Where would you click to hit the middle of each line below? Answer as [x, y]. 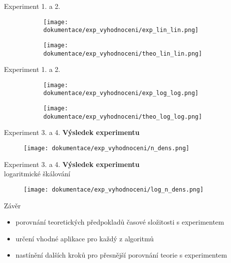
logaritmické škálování [37, 174]
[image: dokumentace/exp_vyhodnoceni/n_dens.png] [107, 148]
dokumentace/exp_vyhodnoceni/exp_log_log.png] [121, 93]
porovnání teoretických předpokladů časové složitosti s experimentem [120, 222]
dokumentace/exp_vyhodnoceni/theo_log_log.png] [123, 116]
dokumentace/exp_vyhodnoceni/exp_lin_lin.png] [121, 30]
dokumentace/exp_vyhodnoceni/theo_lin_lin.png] [123, 53]
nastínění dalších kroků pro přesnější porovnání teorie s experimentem [121, 255]
